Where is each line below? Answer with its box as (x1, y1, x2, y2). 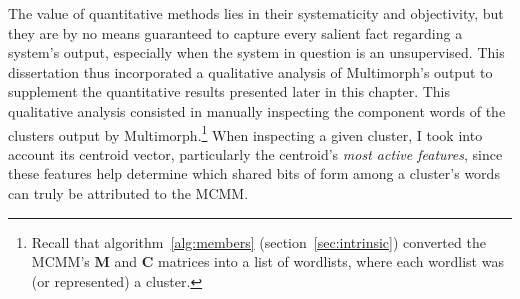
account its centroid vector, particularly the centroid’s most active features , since (8, 143, 503, 164)
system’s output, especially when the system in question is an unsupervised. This (8, 42, 505, 63)
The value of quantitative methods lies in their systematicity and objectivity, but (8, 3, 504, 23)
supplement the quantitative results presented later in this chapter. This (8, 81, 451, 102)
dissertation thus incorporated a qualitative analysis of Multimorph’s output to (8, 61, 493, 82)
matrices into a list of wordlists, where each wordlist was (158, 251, 504, 272)
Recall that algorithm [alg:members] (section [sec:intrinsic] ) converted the (31, 231, 486, 252)
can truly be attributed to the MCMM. (8, 183, 249, 203)
